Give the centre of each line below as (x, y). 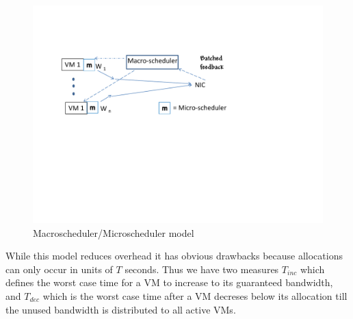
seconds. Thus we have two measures (202, 269)
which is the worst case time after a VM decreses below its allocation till (195, 295)
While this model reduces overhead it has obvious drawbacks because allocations (174, 256)
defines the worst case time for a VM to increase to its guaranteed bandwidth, (169, 282)
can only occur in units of (59, 269)
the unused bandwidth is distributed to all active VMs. (121, 309)
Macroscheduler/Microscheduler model (114, 232)
